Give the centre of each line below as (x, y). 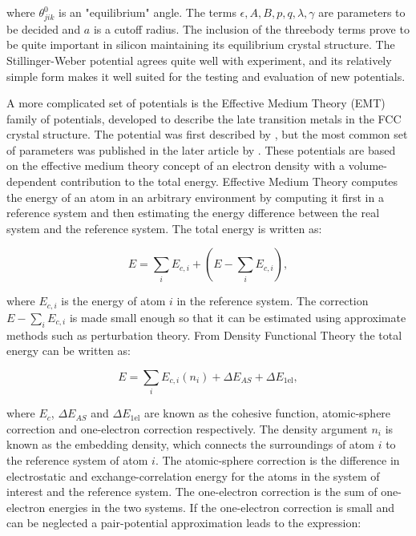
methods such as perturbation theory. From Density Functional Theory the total (204, 334)
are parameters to (362, 12)
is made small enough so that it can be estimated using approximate (238, 317)
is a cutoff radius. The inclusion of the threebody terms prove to (251, 28)
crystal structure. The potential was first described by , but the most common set (207, 134)
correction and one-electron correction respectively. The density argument (187, 428)
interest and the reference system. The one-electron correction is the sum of (192, 492)
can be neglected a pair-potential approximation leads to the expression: (184, 523)
